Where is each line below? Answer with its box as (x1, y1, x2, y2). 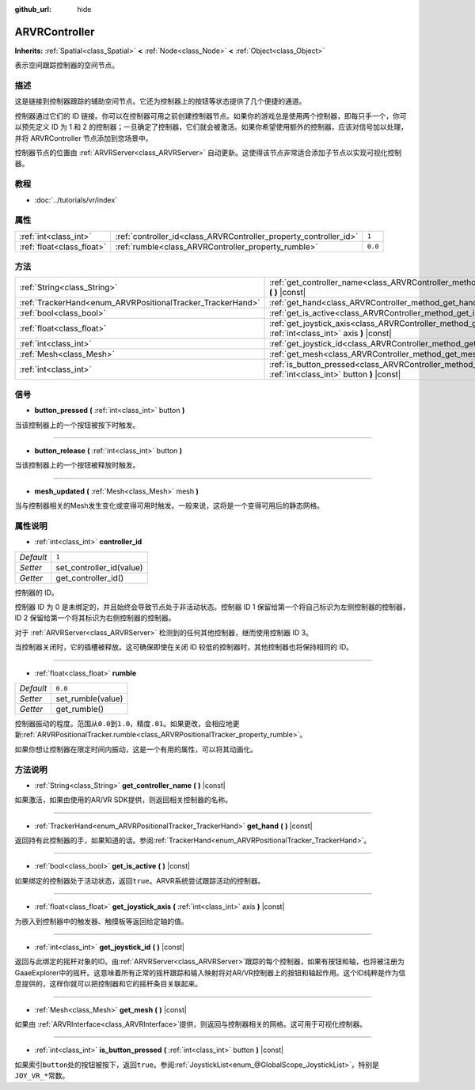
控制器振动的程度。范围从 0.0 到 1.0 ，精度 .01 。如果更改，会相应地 (14, 719, 233, 728)
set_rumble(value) (55, 693, 123, 704)
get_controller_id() (55, 572, 124, 583)
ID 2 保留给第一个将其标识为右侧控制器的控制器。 (14, 613, 176, 623)
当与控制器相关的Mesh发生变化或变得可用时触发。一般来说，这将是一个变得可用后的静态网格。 (14, 501, 325, 510)
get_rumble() (55, 704, 104, 714)
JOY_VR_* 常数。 (14, 1071, 70, 1081)
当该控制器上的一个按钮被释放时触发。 (14, 460, 140, 470)
